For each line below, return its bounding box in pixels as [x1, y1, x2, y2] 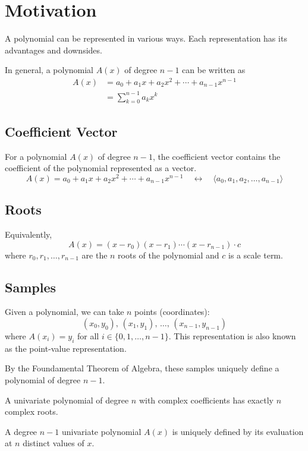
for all [77, 330, 99, 342]
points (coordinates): [134, 305, 210, 318]
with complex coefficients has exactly [139, 393, 274, 406]
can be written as [182, 64, 246, 76]
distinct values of [23, 437, 84, 449]
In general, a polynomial [5, 64, 94, 76]
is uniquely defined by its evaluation [172, 425, 304, 437]
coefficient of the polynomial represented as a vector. [5, 162, 197, 174]
